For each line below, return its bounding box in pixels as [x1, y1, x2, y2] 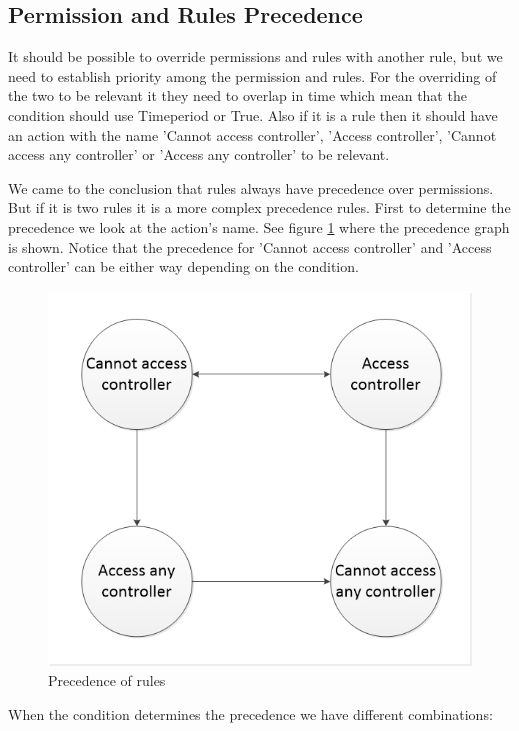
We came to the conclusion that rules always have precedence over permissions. [8, 177, 494, 198]
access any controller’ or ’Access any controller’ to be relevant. [8, 144, 390, 165]
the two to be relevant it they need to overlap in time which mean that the [8, 85, 467, 106]
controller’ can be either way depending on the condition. [8, 256, 359, 277]
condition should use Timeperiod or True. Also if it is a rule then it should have [8, 104, 498, 125]
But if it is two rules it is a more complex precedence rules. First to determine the [8, 197, 511, 218]
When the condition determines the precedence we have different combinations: [8, 703, 493, 724]
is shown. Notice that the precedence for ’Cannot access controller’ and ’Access [8, 236, 492, 257]
